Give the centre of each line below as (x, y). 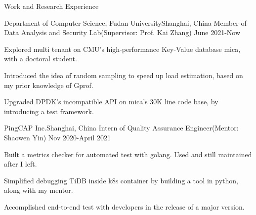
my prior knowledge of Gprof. (49, 85)
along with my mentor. (39, 190)
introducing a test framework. (49, 111)
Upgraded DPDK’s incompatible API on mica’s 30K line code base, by (111, 102)
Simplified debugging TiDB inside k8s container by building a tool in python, (121, 180)
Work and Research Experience (51, 6)
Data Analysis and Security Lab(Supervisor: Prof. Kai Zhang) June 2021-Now (122, 32)
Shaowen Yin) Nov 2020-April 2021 (57, 137)
